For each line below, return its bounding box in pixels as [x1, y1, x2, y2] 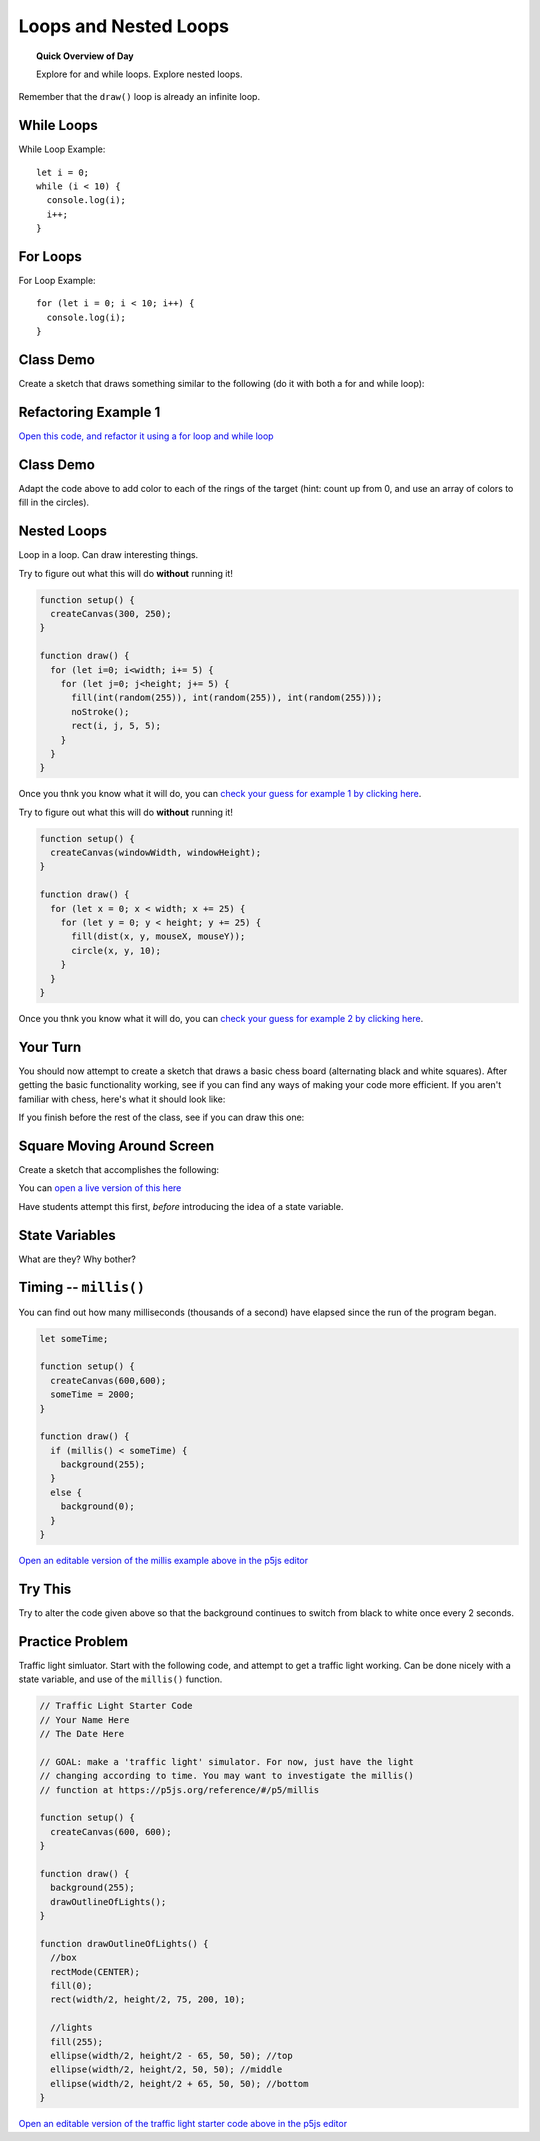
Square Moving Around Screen [18, 1137, 215, 1154]
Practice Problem [18, 1633, 129, 1650]
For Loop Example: [18, 275, 96, 287]
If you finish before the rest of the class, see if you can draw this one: [18, 1111, 305, 1124]
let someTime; [39, 1333, 109, 1344]
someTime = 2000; [50, 1389, 135, 1400]
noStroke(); [71, 706, 130, 717]
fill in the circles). [18, 496, 90, 509]
